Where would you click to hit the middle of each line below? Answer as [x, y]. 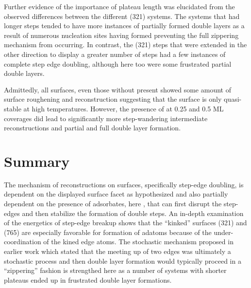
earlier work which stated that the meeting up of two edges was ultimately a [117, 251]
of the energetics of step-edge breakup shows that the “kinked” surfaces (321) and [125, 223]
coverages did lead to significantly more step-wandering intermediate [106, 118]
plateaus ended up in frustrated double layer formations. [88, 279]
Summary [37, 161]
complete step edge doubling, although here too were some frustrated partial [118, 63]
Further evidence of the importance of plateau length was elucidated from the [119, 6]
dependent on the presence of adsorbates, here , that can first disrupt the [113, 204]
